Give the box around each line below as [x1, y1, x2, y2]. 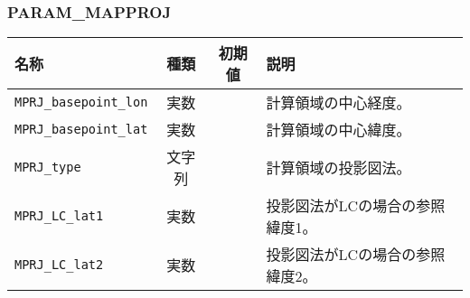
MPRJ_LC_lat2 [14, 257, 104, 273]
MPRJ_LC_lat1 [14, 209, 104, 224]
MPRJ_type [14, 160, 81, 175]
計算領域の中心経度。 [266, 92, 411, 114]
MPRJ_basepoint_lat [14, 122, 148, 137]
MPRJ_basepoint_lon [14, 95, 148, 110]
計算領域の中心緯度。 [266, 119, 411, 141]
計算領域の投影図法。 [266, 157, 411, 179]
